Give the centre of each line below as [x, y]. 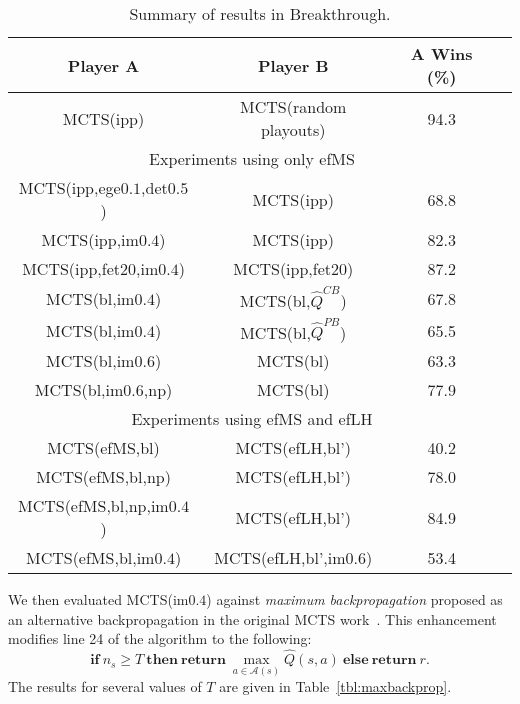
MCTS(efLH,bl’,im [280, 558]
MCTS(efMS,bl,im [90, 558]
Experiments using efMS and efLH [252, 419]
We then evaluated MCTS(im [98, 599]
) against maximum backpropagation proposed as [354, 599]
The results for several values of [105, 686]
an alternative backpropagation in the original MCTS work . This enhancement [252, 618]
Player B [293, 65]
